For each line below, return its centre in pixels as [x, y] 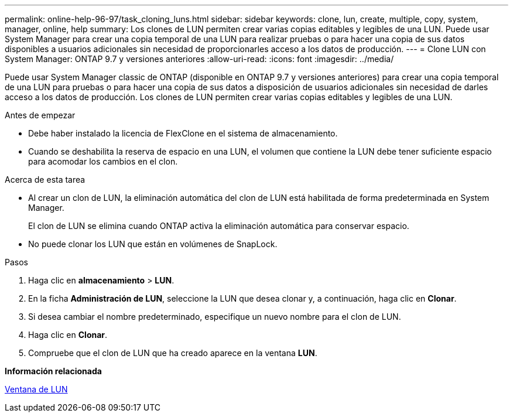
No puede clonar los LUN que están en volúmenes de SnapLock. [153, 244]
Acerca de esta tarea [45, 180]
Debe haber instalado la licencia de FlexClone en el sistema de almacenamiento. [183, 133]
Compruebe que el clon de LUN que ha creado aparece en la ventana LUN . [173, 353]
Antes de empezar [40, 115]
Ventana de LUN [36, 389]
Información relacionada [53, 371]
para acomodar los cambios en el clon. [103, 161]
